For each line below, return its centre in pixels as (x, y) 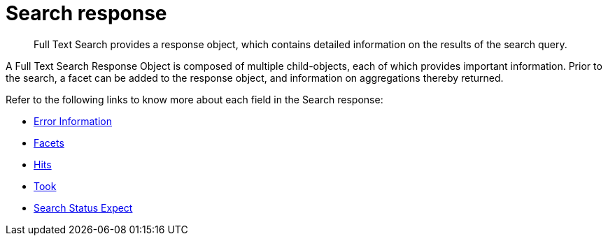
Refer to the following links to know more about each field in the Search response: (195, 99)
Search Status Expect (83, 207)
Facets (49, 143)
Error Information (73, 121)
